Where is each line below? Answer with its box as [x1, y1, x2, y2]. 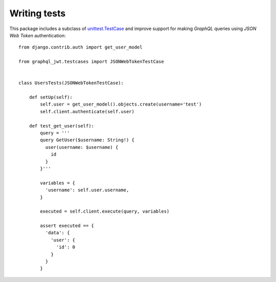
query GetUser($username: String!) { [40, 137, 135, 143]
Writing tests [9, 8, 66, 19]
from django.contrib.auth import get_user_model [18, 44, 143, 50]
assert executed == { [40, 223, 95, 229]
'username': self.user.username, [45, 187, 129, 193]
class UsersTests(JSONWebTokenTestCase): [18, 80, 124, 86]
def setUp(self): [29, 94, 73, 100]
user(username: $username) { [45, 144, 119, 150]
